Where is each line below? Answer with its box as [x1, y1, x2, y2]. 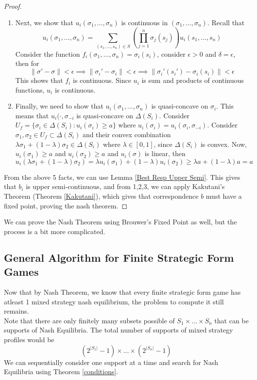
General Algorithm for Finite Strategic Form [4, 250, 234, 265]
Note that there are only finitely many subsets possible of [4, 315, 175, 325]
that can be [214, 315, 249, 325]
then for [15, 58, 39, 68]
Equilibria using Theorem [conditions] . [4, 366, 119, 377]
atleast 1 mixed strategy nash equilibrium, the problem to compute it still [4, 296, 224, 306]
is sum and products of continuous [141, 75, 244, 85]
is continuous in [121, 17, 168, 27]
